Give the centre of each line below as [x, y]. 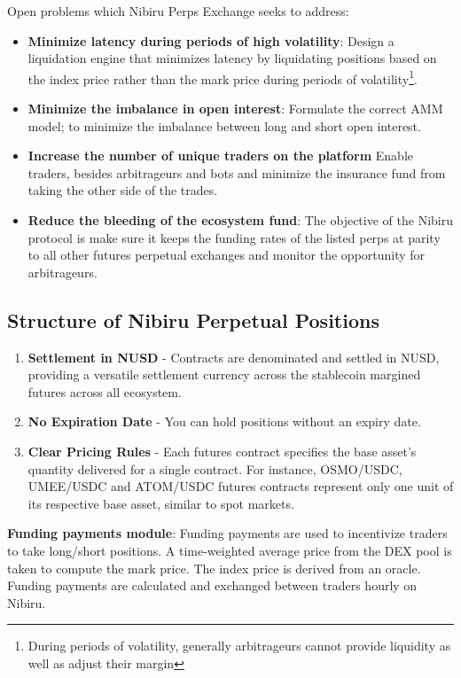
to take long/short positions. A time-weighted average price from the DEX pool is [230, 550]
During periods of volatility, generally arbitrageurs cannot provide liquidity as [239, 646]
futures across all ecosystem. [105, 391]
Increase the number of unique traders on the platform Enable [221, 156]
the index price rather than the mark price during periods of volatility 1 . [223, 77]
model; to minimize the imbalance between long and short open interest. [224, 125]
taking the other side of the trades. [123, 190]
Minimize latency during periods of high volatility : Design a [211, 40]
